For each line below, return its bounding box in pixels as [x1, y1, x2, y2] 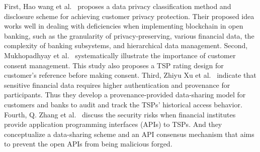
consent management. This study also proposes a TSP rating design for [4, 60, 224, 70]
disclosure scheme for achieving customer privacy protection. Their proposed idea [4, 11, 254, 21]
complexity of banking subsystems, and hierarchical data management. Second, [4, 40, 248, 51]
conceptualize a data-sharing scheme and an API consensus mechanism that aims [4, 128, 254, 139]
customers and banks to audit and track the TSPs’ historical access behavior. [4, 99, 242, 109]
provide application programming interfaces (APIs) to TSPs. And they [4, 119, 222, 129]
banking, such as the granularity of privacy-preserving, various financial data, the [4, 30, 254, 41]
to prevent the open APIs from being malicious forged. [4, 138, 172, 149]
